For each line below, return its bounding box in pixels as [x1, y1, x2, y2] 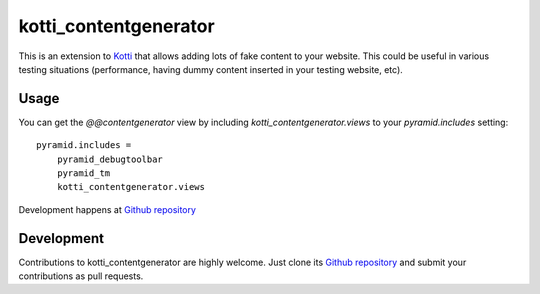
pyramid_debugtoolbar [56, 153, 164, 165]
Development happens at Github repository [18, 203, 197, 215]
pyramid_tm [56, 168, 111, 179]
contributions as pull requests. [18, 270, 144, 282]
